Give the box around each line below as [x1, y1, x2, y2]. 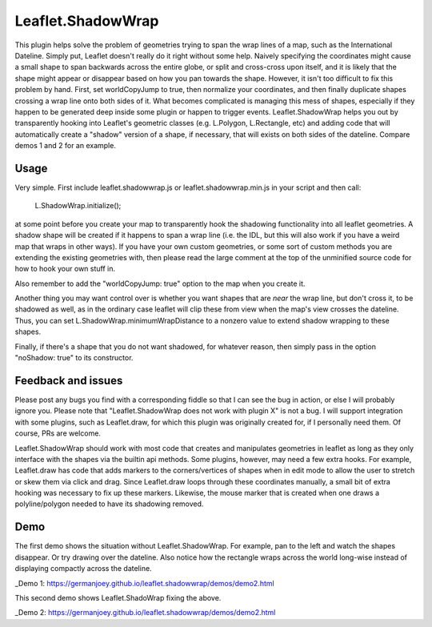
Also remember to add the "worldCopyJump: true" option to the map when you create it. [14, 279, 306, 288]
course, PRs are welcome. [14, 428, 102, 438]
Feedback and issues [14, 373, 123, 388]
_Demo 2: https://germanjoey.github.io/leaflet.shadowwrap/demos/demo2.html [14, 608, 276, 617]
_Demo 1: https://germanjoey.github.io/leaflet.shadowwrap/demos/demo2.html [14, 578, 275, 588]
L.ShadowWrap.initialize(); [34, 201, 122, 211]
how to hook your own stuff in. [14, 264, 116, 274]
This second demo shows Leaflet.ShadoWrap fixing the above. [14, 593, 222, 602]
